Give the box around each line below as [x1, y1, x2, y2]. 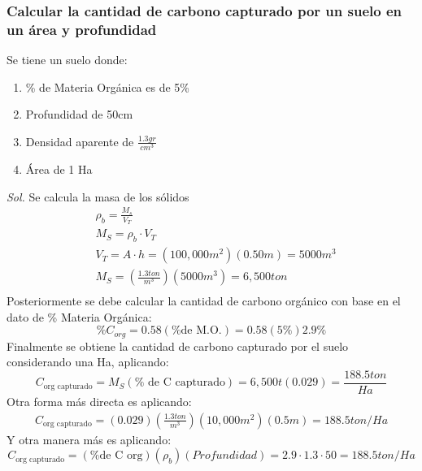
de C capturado [148, 377, 225, 389]
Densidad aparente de [25, 132, 134, 149]
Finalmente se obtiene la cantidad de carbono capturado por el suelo [7, 337, 349, 354]
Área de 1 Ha [25, 161, 93, 178]
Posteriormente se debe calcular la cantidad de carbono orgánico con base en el [7, 292, 401, 309]
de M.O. [181, 325, 222, 337]
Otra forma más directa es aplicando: [7, 393, 192, 410]
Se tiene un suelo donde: [7, 51, 128, 68]
